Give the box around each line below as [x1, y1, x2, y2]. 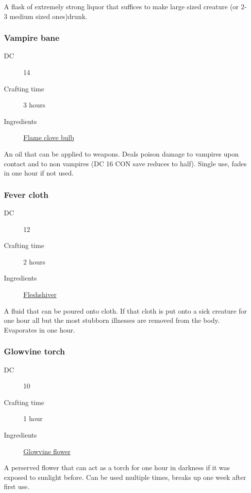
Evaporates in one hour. [4, 324, 75, 335]
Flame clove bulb [23, 132, 74, 142]
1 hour [23, 413, 43, 423]
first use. [4, 481, 30, 492]
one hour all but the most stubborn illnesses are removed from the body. [4, 315, 220, 325]
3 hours [23, 100, 46, 110]
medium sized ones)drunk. [9, 11, 87, 21]
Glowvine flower [23, 446, 71, 456]
